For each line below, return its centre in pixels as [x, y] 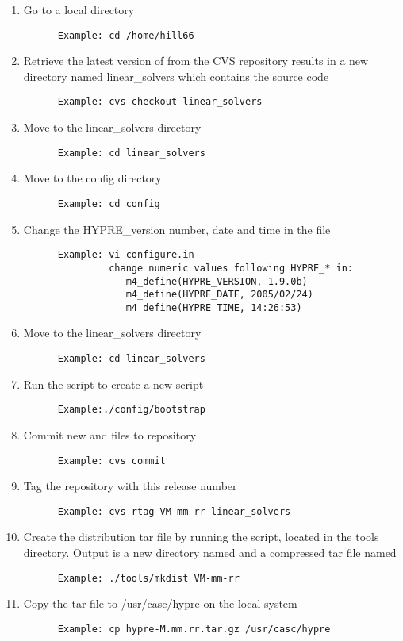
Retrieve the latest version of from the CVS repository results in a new [196, 61]
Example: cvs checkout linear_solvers [160, 102]
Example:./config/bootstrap [131, 410]
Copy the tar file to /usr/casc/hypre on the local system [160, 603]
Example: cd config [109, 203]
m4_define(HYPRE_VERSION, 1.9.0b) [217, 281]
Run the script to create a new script [113, 384]
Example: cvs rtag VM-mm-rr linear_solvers [174, 511]
